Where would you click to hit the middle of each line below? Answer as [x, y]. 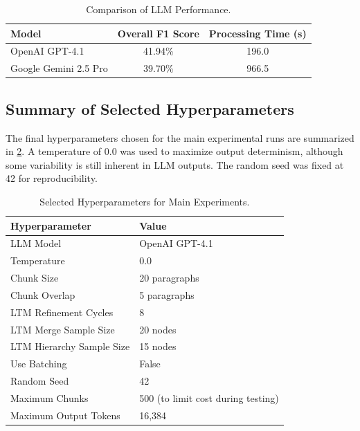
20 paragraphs [169, 278]
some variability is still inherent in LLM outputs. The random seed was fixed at [175, 164]
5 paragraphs [167, 294]
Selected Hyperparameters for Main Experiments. [145, 201]
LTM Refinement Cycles [62, 312]
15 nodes [158, 346]
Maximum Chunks [49, 397]
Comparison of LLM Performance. [159, 9]
